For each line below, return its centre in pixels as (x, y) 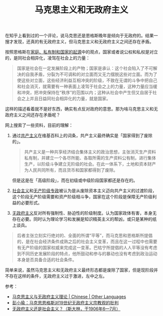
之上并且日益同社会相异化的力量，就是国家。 (66, 99)
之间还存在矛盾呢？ (41, 115)
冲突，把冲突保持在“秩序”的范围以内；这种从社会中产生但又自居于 (87, 93)
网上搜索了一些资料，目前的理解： (39, 125)
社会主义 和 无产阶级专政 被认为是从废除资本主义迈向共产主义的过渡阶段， (84, 191)
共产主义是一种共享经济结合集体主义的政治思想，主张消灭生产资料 (90, 152)
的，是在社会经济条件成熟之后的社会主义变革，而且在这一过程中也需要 (87, 242)
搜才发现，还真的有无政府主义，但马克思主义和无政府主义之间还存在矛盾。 (79, 42)
